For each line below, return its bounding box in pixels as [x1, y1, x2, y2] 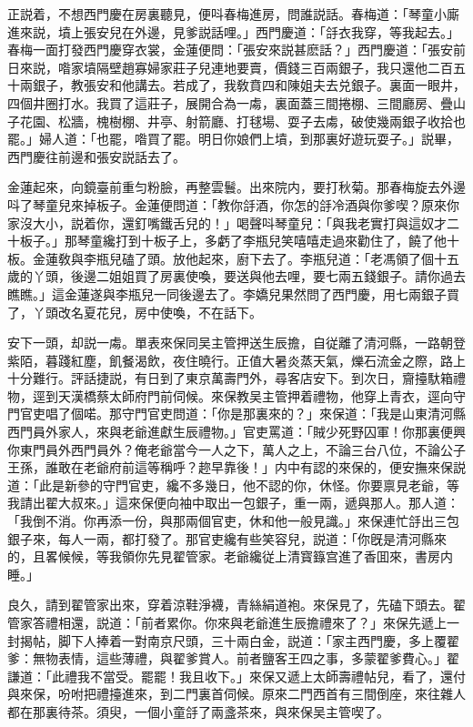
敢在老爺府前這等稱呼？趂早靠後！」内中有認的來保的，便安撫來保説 [57, 458, 466, 477]
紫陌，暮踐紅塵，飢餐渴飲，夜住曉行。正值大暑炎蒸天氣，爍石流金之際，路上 [7, 350, 466, 369]
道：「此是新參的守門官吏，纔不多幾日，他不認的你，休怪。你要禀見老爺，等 [7, 475, 459, 494]
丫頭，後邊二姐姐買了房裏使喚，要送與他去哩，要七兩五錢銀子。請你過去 [32, 267, 466, 286]
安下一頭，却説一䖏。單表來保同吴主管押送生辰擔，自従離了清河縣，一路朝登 [7, 333, 466, 352]
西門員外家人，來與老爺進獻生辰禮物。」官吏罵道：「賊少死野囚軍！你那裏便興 [7, 422, 466, 441]
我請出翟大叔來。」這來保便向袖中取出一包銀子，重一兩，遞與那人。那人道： [7, 493, 459, 512]
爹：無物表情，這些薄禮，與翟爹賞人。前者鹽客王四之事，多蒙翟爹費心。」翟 [7, 649, 459, 668]
